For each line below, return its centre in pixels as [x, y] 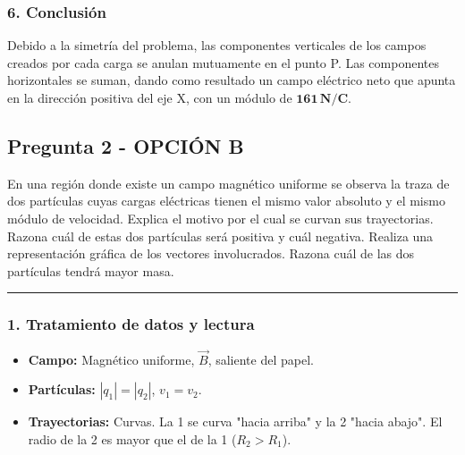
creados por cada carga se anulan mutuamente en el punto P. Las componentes [223, 62]
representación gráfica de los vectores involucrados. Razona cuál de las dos [211, 253]
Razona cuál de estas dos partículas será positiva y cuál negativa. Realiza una [220, 236]
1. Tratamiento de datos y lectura [131, 324]
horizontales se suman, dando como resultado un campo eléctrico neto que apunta [232, 80]
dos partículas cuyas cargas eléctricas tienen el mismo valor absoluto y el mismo [226, 201]
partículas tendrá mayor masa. [91, 270]
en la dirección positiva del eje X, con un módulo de [150, 97]
